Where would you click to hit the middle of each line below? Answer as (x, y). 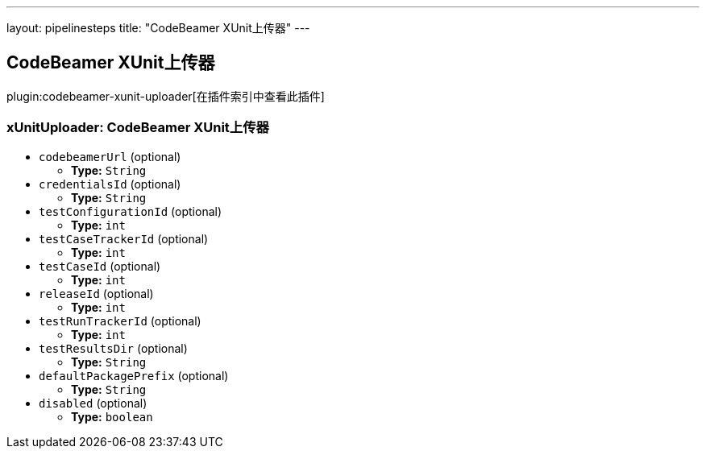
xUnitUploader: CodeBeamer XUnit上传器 (138, 128)
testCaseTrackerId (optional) (124, 238)
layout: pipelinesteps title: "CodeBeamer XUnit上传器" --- (158, 28)
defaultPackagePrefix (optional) (134, 375)
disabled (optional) (93, 403)
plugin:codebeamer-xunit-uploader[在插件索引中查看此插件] (166, 96)
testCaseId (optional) (100, 266)
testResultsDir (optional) (113, 348)
